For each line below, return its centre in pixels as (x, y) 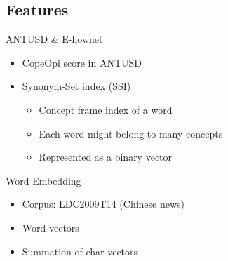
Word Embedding (43, 180)
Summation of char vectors (80, 251)
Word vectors (51, 227)
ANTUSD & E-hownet (54, 39)
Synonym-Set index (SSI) (76, 86)
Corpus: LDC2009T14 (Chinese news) (103, 204)
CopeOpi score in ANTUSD (82, 62)
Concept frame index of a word (106, 109)
